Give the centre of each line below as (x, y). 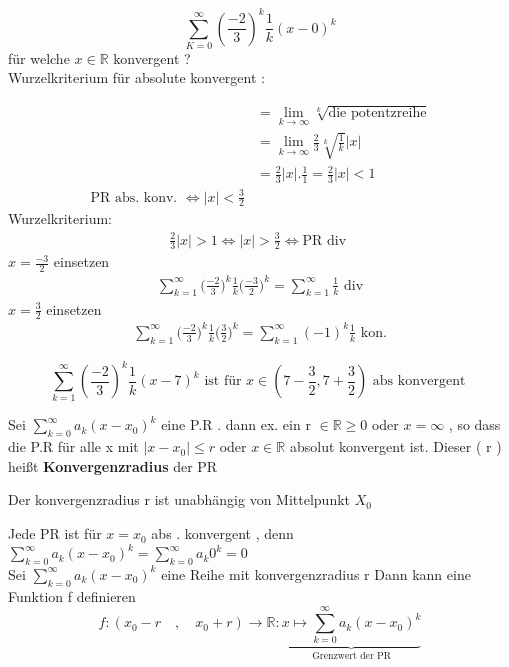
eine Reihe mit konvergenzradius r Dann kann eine (316, 573)
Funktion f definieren (72, 595)
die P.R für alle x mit (73, 446)
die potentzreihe (377, 112)
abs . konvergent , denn (222, 533)
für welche (39, 57)
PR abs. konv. (134, 197)
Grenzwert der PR (351, 656)
